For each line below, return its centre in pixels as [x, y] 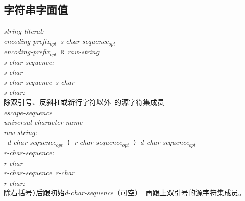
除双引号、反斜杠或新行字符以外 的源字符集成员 [84, 102]
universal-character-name [43, 122]
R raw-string [80, 51]
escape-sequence [28, 112]
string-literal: [24, 31]
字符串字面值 [36, 9]
